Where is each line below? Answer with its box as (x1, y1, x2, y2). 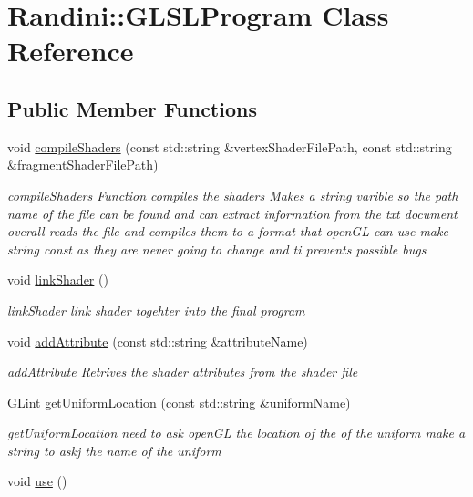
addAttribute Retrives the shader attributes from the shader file (7, 362, 358, 381)
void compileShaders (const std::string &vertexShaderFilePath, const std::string (7, 137, 452, 156)
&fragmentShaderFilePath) (7, 155, 159, 174)
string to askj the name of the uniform (7, 440, 221, 460)
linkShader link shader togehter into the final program (7, 300, 305, 319)
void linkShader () (7, 270, 108, 289)
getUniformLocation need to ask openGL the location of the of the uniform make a (7, 423, 466, 442)
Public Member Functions (7, 94, 257, 122)
